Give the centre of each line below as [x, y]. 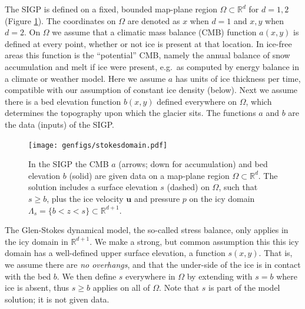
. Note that [179, 288]
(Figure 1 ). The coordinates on [60, 20]
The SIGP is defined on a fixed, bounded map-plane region [111, 9]
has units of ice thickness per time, [238, 78]
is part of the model [244, 288]
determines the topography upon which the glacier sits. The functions [130, 113]
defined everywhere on [197, 101]
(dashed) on [188, 187]
